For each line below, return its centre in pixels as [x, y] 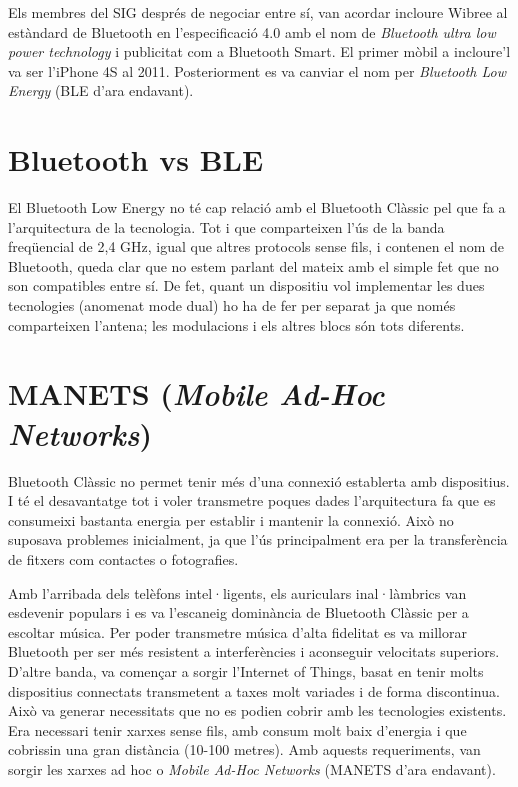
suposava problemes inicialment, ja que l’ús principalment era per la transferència [258, 539]
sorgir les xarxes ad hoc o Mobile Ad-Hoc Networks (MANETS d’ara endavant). [252, 768]
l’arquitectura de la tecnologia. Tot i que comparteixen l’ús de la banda [226, 226]
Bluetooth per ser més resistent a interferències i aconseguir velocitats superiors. [254, 651]
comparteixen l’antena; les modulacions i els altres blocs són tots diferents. [236, 324]
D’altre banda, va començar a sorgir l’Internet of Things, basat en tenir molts [246, 670]
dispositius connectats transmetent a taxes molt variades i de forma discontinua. [254, 690]
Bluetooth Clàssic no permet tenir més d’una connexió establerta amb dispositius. [259, 480]
